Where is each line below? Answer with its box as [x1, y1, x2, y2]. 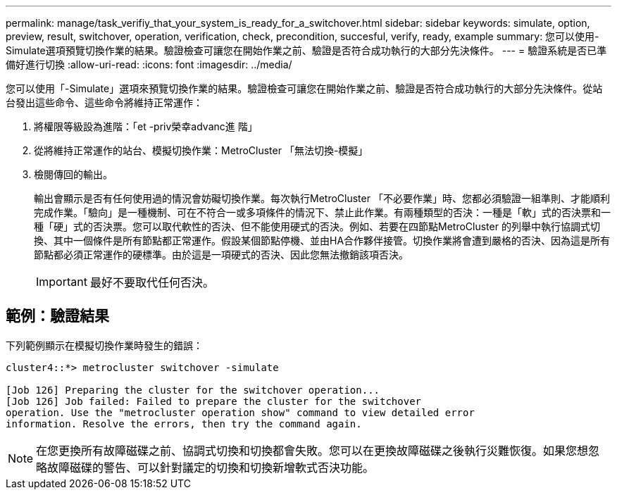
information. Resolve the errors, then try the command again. [6, 418, 362, 430]
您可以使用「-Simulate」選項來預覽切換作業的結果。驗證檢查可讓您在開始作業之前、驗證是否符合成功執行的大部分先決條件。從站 [6, 82, 603, 94]
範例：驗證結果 [6, 307, 109, 325]
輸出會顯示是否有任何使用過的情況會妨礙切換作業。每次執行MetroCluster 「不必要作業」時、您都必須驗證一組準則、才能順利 [34, 192, 610, 204]
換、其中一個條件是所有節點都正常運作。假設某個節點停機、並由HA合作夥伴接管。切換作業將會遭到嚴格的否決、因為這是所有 [34, 234, 611, 246]
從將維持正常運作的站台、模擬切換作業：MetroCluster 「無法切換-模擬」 [34, 144, 368, 156]
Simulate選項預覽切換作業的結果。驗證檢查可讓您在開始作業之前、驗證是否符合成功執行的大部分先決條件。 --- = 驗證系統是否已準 [6, 44, 607, 56]
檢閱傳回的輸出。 [34, 168, 113, 180]
